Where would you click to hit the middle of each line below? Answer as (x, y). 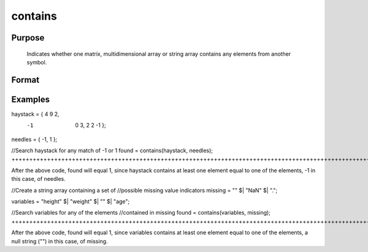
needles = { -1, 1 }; (34, 139)
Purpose (28, 38)
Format (25, 80)
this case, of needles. (38, 179)
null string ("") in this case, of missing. (59, 241)
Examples (31, 99)
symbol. (37, 62)
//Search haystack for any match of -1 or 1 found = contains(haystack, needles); (112, 151)
